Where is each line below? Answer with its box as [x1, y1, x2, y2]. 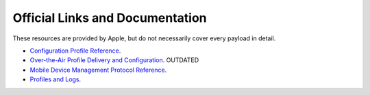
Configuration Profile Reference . [29, 46, 121, 55]
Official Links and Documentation [12, 10, 207, 25]
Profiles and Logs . [29, 75, 82, 83]
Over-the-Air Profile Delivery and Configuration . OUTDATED [29, 56, 199, 64]
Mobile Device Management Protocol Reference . [29, 66, 167, 74]
